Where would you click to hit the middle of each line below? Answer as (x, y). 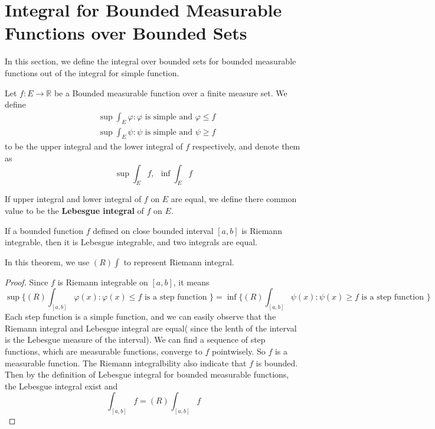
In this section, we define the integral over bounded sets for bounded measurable (151, 61)
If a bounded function (44, 230)
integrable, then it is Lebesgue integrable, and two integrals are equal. (131, 242)
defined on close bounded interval (153, 230)
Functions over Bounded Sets (126, 33)
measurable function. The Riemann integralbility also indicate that (126, 363)
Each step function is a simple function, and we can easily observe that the (140, 316)
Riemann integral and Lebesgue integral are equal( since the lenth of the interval (151, 328)
